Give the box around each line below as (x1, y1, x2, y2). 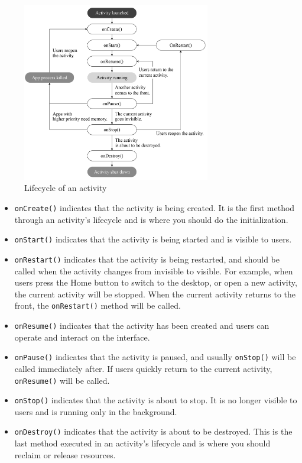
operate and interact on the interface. (14, 331, 150, 343)
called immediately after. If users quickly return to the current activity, (14, 362, 272, 374)
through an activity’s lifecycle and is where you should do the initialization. (14, 213, 288, 225)
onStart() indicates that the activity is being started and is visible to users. (14, 233, 292, 245)
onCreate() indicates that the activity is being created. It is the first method (14, 202, 295, 214)
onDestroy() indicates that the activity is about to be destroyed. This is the (14, 425, 293, 438)
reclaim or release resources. (14, 448, 116, 461)
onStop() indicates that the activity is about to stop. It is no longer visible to (14, 394, 297, 406)
